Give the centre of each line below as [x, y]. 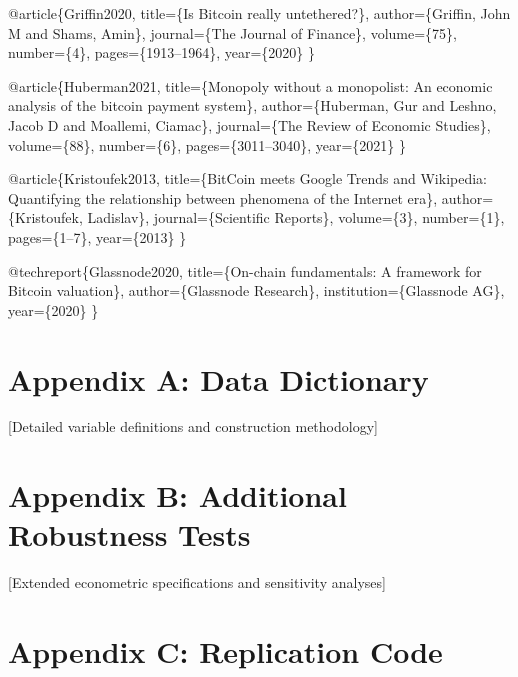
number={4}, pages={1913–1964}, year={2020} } [161, 52]
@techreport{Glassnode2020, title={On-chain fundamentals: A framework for [245, 270]
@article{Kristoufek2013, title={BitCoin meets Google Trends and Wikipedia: [248, 178]
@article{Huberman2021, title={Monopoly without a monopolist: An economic [250, 85]
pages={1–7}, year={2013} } [97, 236]
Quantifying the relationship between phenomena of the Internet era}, [223, 197]
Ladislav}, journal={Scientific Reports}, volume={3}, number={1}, [296, 217]
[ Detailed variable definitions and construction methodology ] [193, 426]
